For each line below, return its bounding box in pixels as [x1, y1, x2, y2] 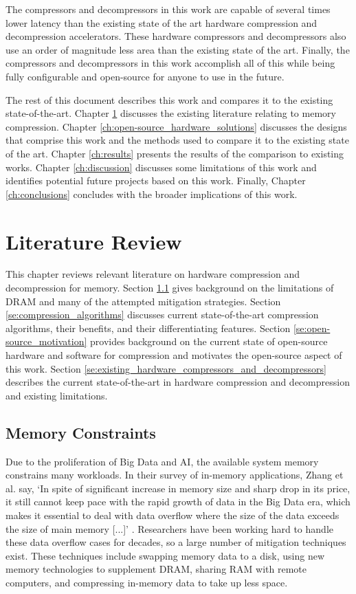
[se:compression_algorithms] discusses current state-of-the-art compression [5, 307, 319, 322]
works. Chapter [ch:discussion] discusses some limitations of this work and [5, 159, 317, 174]
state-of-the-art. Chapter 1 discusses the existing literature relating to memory [5, 106, 336, 120]
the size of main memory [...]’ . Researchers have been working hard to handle [5, 521, 333, 536]
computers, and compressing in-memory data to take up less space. [5, 575, 288, 589]
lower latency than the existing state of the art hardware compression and [5, 15, 318, 30]
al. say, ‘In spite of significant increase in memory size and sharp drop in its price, [5, 481, 351, 495]
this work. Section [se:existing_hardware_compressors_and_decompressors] [5, 361, 326, 375]
